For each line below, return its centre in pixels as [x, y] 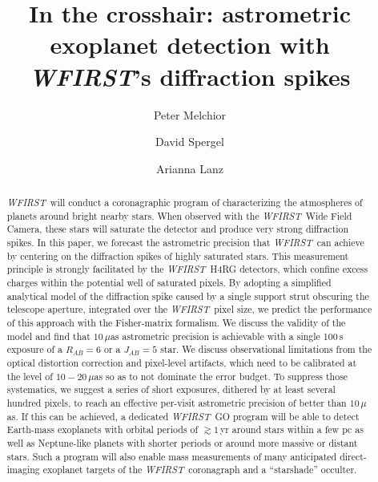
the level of [30, 376]
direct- [353, 456]
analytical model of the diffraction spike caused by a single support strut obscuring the [188, 296]
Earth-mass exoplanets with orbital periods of [103, 429]
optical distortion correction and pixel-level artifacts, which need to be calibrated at [182, 362]
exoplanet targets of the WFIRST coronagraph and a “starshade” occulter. [200, 470]
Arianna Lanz [190, 168]
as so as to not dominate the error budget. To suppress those [221, 376]
